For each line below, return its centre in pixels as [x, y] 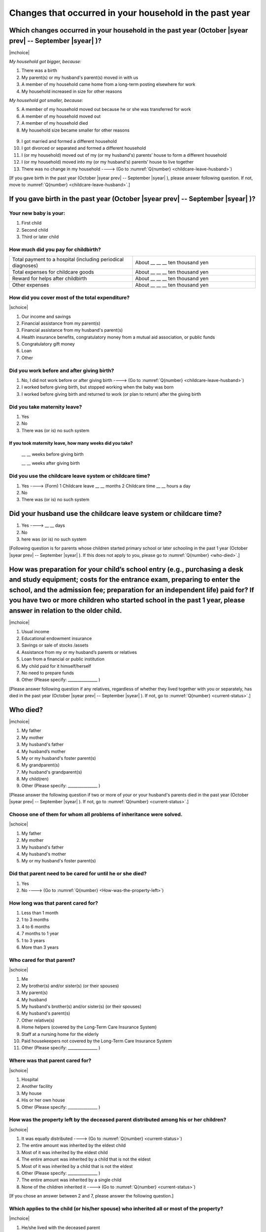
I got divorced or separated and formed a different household [84, 148]
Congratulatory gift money [48, 344]
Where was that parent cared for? [50, 1061]
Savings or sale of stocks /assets [55, 645]
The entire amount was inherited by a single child [71, 1180]
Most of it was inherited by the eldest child [65, 1152]
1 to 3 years [33, 940]
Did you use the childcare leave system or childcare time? [80, 476]
